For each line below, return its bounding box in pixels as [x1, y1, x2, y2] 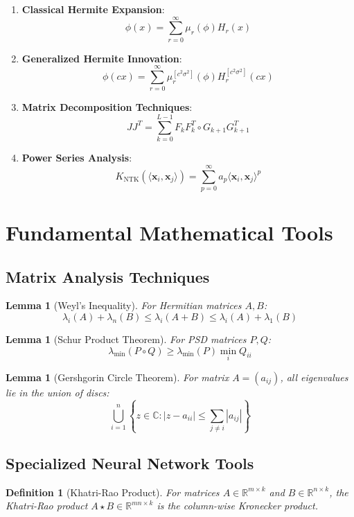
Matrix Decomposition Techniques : [21, 100, 193, 114]
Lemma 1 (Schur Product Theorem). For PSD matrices [6, 332, 247, 347]
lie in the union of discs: [6, 385, 109, 399]
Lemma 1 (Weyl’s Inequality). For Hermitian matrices [6, 298, 242, 313]
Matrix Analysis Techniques [6, 265, 210, 287]
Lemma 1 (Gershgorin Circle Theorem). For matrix [6, 369, 229, 384]
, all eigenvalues [280, 369, 348, 384]
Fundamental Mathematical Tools [6, 218, 333, 247]
